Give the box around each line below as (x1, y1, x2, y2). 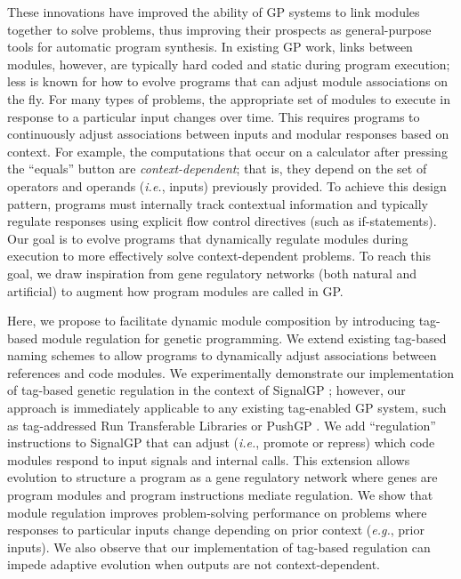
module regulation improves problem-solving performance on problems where (7, 503, 427, 521)
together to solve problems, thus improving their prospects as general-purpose (7, 20, 432, 38)
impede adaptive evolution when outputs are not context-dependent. (7, 555, 380, 574)
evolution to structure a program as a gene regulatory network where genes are (7, 468, 438, 487)
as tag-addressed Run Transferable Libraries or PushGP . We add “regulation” (7, 415, 436, 434)
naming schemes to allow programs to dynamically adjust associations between (7, 346, 437, 365)
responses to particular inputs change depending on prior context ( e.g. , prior (7, 520, 425, 539)
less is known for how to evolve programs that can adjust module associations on (7, 72, 448, 91)
